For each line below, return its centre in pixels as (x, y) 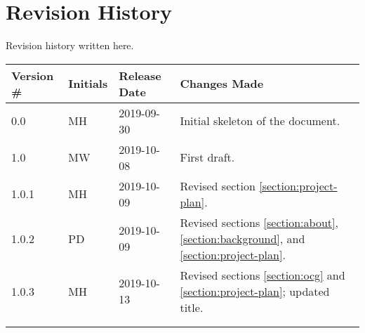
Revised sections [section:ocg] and (263, 275)
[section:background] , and (243, 238)
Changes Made (222, 84)
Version (33, 75)
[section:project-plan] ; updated (255, 291)
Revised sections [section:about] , (259, 222)
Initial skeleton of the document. (260, 121)
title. (192, 307)
